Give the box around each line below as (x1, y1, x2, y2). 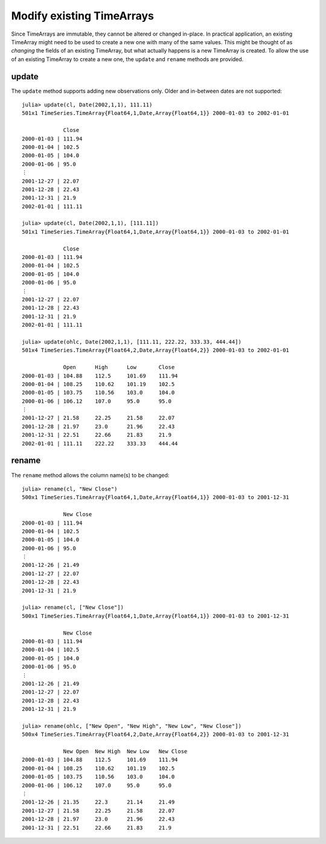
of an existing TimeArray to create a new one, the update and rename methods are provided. (11, 55, 244, 63)
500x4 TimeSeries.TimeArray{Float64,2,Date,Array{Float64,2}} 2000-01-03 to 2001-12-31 (22, 731, 290, 738)
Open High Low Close (63, 364, 175, 371)
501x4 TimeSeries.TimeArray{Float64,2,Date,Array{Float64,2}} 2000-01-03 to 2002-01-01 (22, 347, 290, 354)
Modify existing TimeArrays (11, 9, 154, 22)
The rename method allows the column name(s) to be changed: (11, 471, 170, 479)
